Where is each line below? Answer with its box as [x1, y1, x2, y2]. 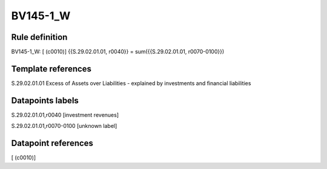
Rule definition [11, 32, 68, 42]
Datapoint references [11, 138, 94, 148]
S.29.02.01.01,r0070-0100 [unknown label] [11, 123, 117, 130]
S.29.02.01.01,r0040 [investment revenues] [11, 111, 119, 118]
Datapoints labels [11, 95, 79, 106]
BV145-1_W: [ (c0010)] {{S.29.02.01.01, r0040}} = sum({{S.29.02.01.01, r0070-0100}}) [11, 48, 225, 56]
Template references [11, 63, 92, 74]
